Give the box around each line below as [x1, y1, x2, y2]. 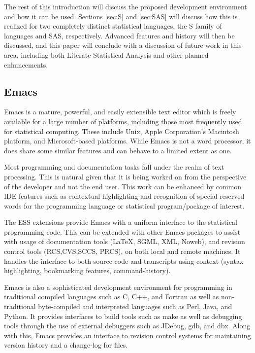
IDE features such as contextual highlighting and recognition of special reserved [4, 191, 245, 201]
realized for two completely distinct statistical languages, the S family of [4, 21, 222, 31]
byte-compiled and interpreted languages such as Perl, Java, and [38, 301, 232, 312]
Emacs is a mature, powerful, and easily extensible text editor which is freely [4, 106, 236, 117]
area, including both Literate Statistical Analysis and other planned [4, 49, 209, 60]
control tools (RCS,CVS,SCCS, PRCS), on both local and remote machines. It [4, 246, 241, 256]
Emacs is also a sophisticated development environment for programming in [4, 282, 232, 292]
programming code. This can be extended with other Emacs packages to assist [4, 226, 241, 237]
